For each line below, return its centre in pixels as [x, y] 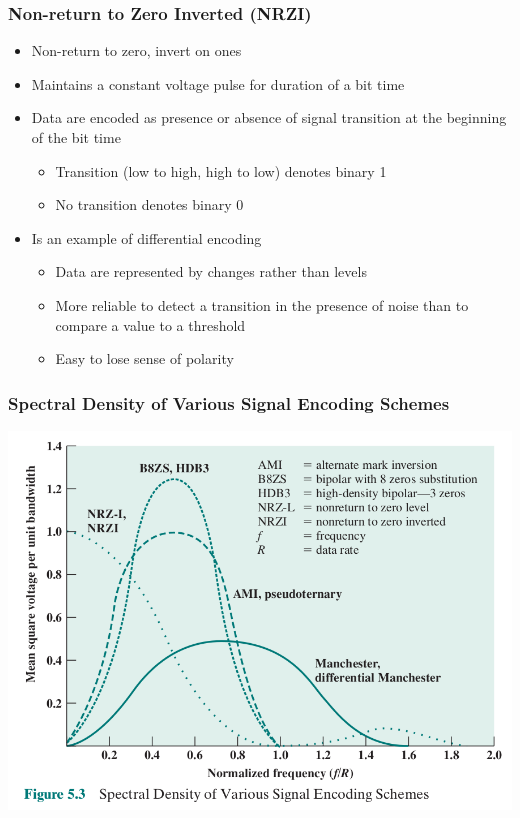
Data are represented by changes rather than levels [211, 271]
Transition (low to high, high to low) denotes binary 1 [221, 170]
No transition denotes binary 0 [149, 204]
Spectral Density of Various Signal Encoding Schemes [229, 402]
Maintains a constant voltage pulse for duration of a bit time [218, 83]
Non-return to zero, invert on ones [136, 50]
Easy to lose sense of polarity [144, 358]
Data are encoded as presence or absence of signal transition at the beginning [269, 117]
